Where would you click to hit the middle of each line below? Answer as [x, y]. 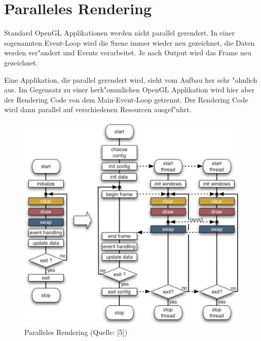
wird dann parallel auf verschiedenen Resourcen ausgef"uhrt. [98, 109]
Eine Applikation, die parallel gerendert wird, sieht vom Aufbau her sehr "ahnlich [131, 79]
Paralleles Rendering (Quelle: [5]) [76, 332]
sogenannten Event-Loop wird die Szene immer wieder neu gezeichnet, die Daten [129, 42]
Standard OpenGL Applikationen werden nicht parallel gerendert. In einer [120, 33]
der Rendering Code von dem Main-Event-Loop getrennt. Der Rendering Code [126, 99]
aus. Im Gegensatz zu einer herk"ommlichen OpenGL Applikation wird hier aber [129, 90]
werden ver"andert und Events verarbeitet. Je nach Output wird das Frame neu [128, 53]
